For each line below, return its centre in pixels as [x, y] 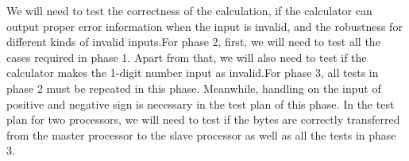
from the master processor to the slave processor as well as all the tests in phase [201, 134]
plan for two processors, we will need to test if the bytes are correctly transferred [203, 119]
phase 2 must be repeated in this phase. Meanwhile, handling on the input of [194, 88]
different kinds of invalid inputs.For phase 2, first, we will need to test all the [193, 42]
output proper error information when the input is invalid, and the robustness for [204, 26]
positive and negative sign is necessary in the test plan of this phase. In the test [201, 103]
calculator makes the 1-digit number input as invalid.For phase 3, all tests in [193, 73]
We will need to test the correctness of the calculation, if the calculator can [189, 10]
